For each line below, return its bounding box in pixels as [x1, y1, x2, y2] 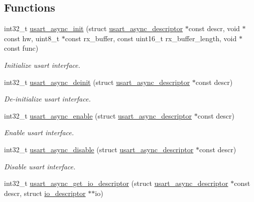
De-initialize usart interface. [4, 93, 91, 104]
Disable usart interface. [4, 161, 76, 171]
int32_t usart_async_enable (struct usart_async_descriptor [4, 110, 192, 121]
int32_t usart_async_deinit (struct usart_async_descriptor [4, 76, 190, 87]
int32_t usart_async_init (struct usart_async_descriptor [4, 23, 183, 34]
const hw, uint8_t [4, 33, 60, 43]
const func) [4, 43, 39, 53]
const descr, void [188, 23, 240, 34]
